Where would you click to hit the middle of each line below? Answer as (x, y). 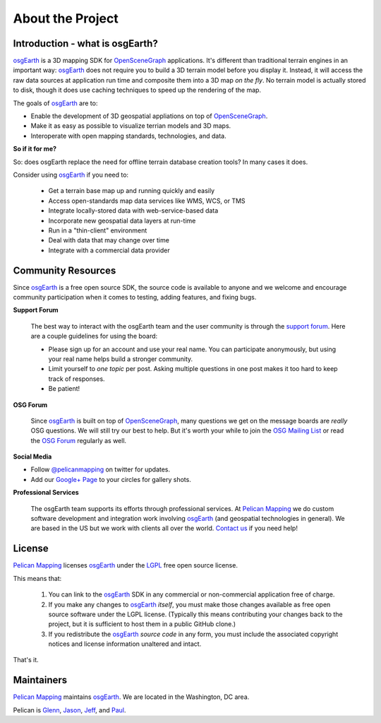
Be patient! (64, 389)
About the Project (66, 18)
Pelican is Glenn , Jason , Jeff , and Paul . (69, 710)
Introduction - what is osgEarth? (85, 43)
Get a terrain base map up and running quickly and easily (132, 191)
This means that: (37, 578)
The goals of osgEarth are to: (55, 103)
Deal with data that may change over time (109, 240)
